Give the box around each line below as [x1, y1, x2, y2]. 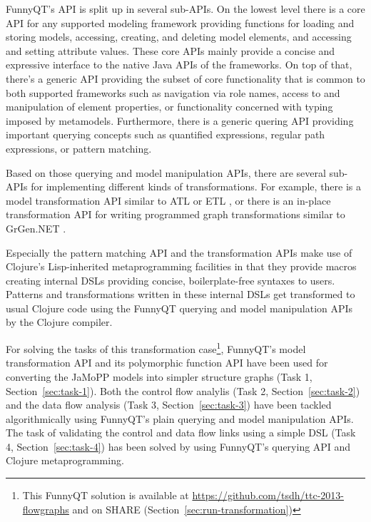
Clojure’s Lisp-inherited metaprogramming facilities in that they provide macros [6, 259, 357, 274]
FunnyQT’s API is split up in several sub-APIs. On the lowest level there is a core [6, 1, 365, 16]
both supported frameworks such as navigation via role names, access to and [6, 85, 340, 100]
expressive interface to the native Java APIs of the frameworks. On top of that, [6, 57, 352, 72]
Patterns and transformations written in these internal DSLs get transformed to [6, 287, 355, 302]
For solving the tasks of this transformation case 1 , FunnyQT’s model [6, 339, 306, 356]
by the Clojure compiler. [6, 314, 113, 329]
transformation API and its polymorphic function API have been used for [6, 355, 328, 370]
